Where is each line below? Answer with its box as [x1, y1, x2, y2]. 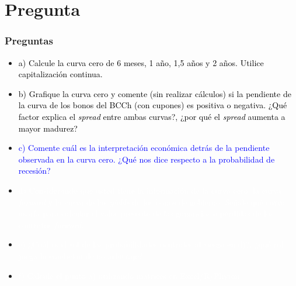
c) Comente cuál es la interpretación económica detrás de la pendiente [18, 142, 270, 154]
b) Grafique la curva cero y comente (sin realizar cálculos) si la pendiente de [18, 87, 291, 99]
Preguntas [5, 33, 53, 48]
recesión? [18, 164, 51, 177]
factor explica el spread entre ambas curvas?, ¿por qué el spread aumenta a [18, 110, 285, 122]
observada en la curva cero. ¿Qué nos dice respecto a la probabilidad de [18, 153, 275, 165]
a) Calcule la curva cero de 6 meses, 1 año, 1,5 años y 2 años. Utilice [18, 56, 264, 68]
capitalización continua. [18, 68, 103, 80]
